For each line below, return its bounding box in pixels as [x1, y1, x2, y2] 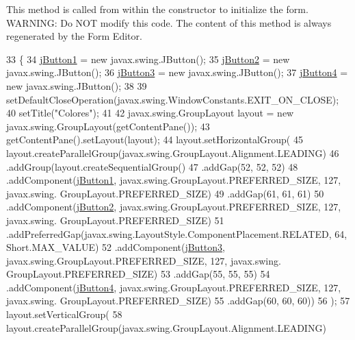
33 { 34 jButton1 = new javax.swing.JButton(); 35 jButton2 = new [6, 51, 290, 66]
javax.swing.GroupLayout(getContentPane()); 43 [6, 119, 210, 133]
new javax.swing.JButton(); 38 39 [6, 78, 147, 93]
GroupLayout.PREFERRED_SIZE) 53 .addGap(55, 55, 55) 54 [6, 267, 270, 281]
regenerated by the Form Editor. [6, 29, 142, 43]
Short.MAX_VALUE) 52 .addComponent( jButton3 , [6, 240, 225, 254]
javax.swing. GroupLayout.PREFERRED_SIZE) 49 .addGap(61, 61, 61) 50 [6, 186, 324, 200]
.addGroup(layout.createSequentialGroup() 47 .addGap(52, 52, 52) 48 [6, 159, 298, 173]
